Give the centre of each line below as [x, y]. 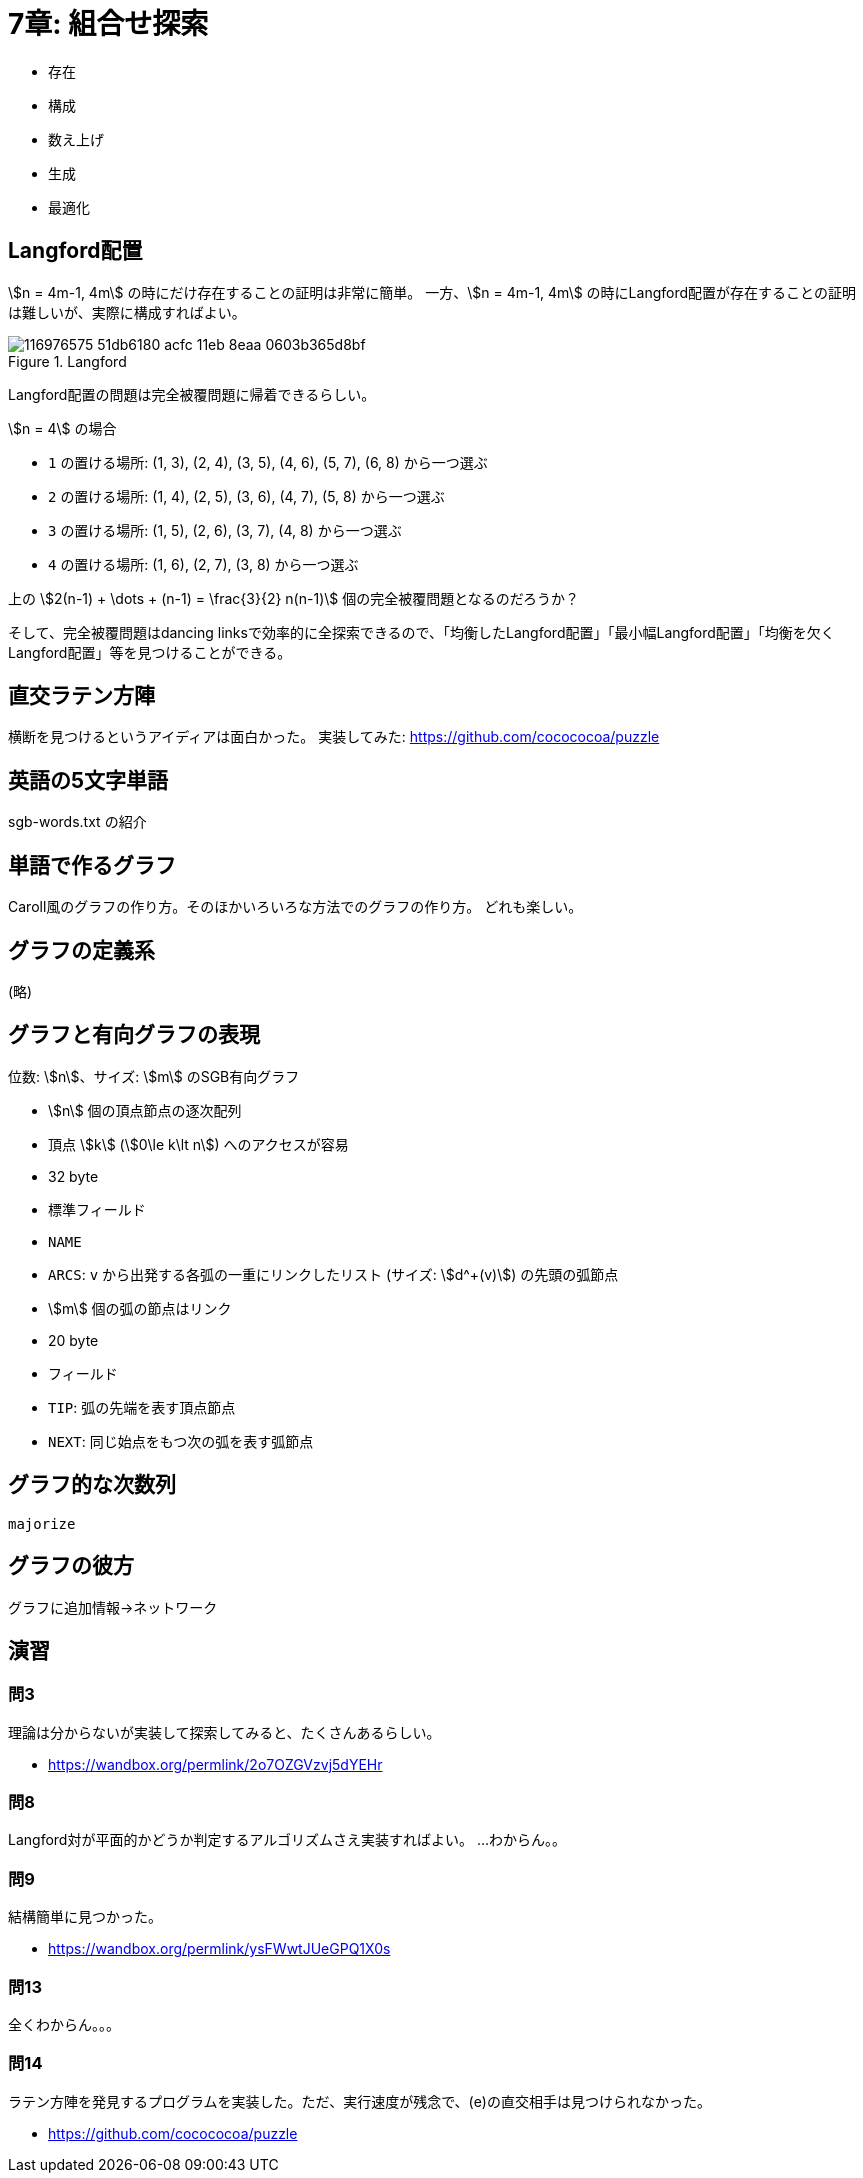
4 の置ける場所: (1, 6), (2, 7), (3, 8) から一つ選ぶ [203, 564]
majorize [42, 1523]
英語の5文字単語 [88, 780]
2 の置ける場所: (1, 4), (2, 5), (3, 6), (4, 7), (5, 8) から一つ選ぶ [246, 496]
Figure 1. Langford [67, 361]
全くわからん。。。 [64, 2024]
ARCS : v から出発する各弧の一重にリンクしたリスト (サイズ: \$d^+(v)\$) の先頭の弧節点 [333, 1274]
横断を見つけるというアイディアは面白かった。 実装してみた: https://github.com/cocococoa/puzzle [334, 737]
